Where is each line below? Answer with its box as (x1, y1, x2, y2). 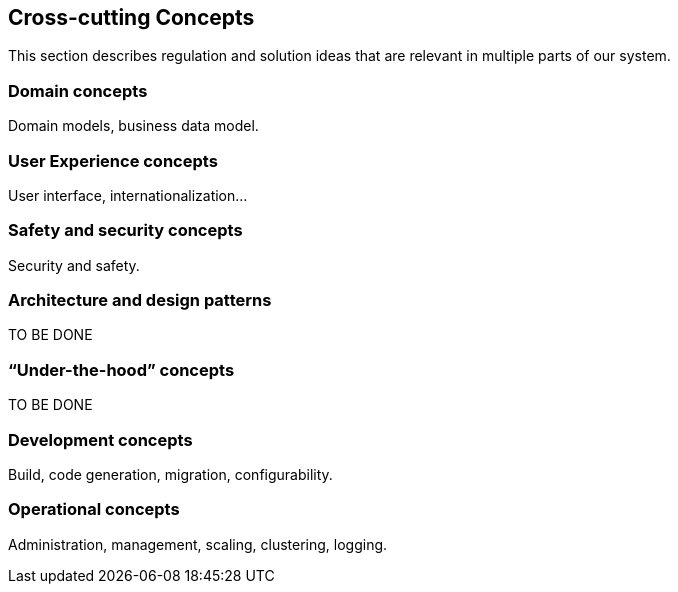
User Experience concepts (8, 150, 218, 171)
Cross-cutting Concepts (8, 5, 255, 30)
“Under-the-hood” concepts (8, 359, 235, 380)
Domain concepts (8, 80, 148, 101)
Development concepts (8, 429, 193, 450)
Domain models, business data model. (8, 117, 259, 135)
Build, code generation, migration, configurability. (8, 465, 333, 483)
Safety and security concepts (8, 220, 243, 241)
